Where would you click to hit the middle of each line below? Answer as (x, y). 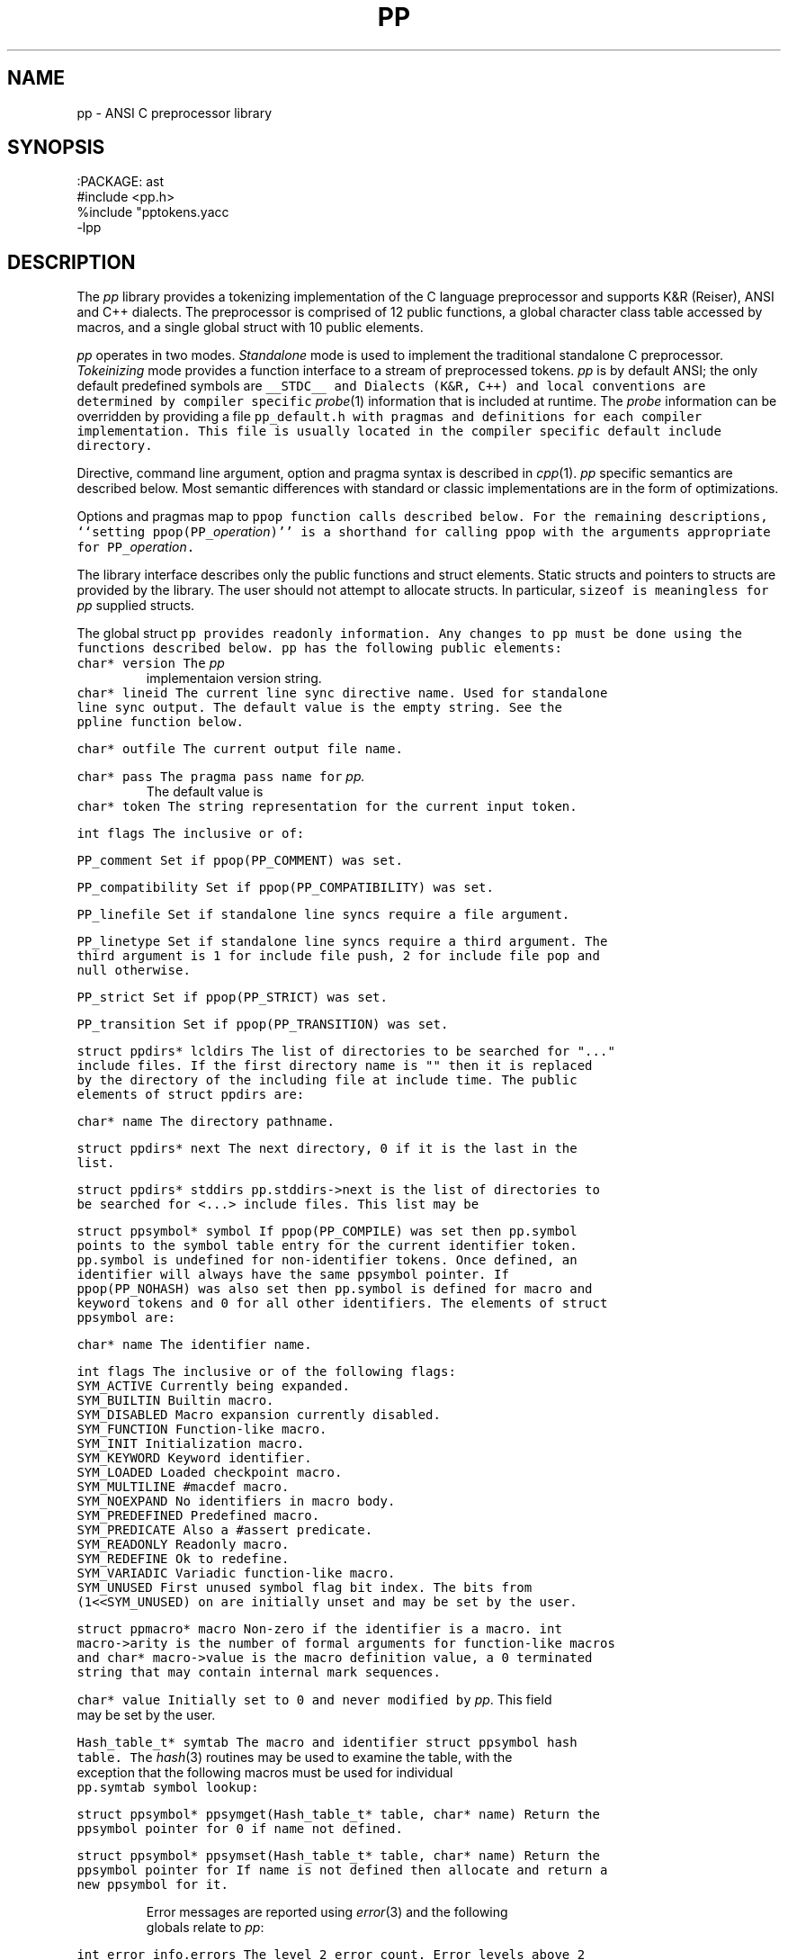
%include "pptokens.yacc (153, 212)
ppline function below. (160, 722)
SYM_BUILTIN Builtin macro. (175, 1401)
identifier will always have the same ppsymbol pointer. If (293, 1275)
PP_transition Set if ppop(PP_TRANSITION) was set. (263, 1025)
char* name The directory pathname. (206, 1122)
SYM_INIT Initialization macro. (191, 1444)
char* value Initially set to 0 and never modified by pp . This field (314, 1700)
